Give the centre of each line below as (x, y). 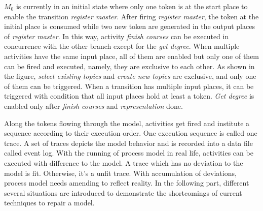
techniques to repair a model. (49, 203)
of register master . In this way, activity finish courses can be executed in (117, 36)
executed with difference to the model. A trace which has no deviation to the (124, 162)
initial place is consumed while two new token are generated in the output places (129, 26)
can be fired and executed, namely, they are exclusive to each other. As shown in (129, 66)
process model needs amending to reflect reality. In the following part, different (127, 183)
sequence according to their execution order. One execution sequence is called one (131, 133)
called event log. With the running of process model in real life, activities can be (129, 153)
